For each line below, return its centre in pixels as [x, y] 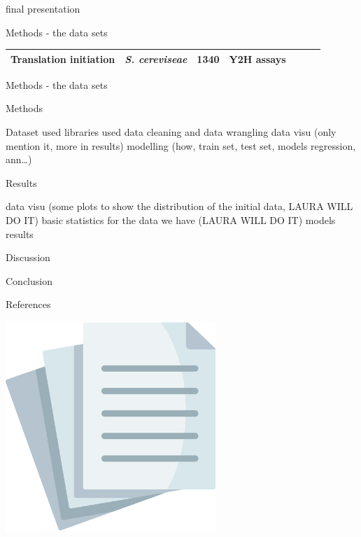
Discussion [28, 257]
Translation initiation [63, 58]
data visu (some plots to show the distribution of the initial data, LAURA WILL [179, 206]
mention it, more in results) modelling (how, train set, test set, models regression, [181, 145]
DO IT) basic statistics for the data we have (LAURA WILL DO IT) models [171, 219]
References [28, 304]
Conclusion [29, 280]
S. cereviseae [156, 58]
